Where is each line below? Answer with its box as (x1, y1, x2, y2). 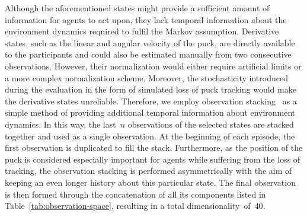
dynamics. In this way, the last (5, 117, 116, 130)
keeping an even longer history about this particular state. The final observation (5, 176, 296, 188)
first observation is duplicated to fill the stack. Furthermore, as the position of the (5, 141, 303, 154)
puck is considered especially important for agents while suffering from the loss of (5, 153, 300, 165)
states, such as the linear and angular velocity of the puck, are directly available (5, 36, 295, 49)
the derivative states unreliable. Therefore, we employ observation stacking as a (5, 94, 297, 107)
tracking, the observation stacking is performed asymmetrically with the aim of (5, 164, 292, 177)
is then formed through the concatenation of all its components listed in (5, 188, 266, 200)
